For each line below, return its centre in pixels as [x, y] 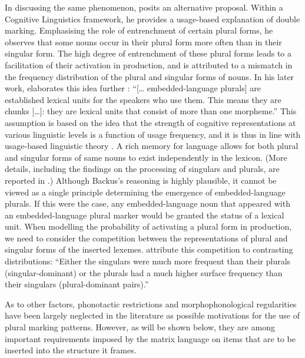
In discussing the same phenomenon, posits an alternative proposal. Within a [144, 7]
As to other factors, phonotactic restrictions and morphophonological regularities [151, 304]
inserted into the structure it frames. [71, 350]
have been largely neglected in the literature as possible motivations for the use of [152, 315]
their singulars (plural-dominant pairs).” [77, 284]
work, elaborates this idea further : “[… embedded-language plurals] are [133, 88]
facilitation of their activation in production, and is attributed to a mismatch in [149, 64]
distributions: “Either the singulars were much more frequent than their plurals [148, 261]
